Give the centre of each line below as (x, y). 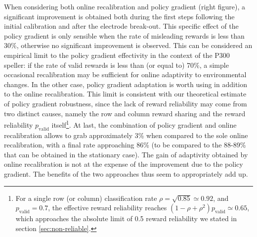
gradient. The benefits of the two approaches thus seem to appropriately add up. (126, 173)
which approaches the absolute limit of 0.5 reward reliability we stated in (126, 218)
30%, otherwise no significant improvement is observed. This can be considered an (128, 45)
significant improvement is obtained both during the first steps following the (119, 16)
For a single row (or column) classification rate (86, 198)
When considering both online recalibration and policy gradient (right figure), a (125, 6)
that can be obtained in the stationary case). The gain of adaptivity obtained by (126, 154)
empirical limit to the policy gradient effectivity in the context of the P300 (117, 55)
